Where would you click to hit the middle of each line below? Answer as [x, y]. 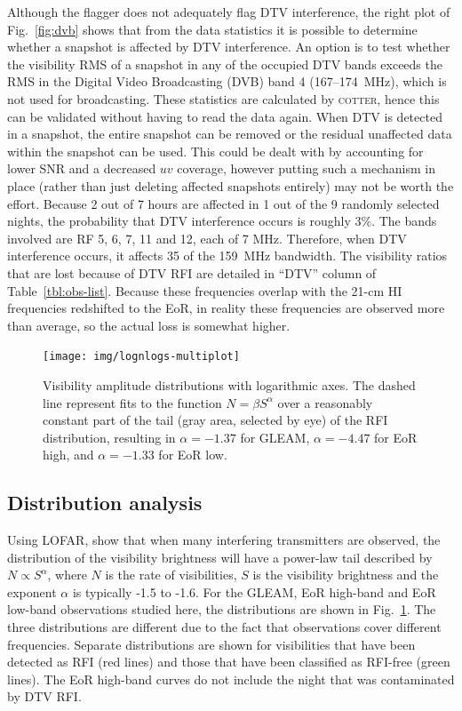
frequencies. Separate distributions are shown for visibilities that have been [211, 644]
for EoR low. [193, 455]
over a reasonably [325, 402]
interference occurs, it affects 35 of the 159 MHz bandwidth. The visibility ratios [227, 256]
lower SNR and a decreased [82, 168]
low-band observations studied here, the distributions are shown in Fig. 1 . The [222, 609]
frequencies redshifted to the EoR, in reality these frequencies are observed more [226, 308]
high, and [68, 455]
